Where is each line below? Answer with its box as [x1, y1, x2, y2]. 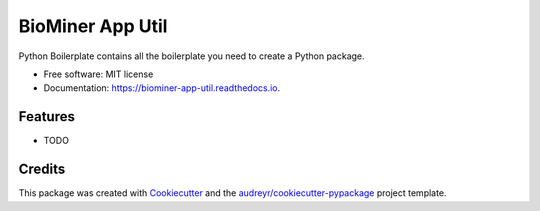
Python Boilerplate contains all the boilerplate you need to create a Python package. [18, 50, 365, 62]
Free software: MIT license [43, 68, 154, 80]
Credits [18, 161, 66, 178]
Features [18, 108, 75, 125]
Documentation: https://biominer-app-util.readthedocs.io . [43, 82, 281, 94]
